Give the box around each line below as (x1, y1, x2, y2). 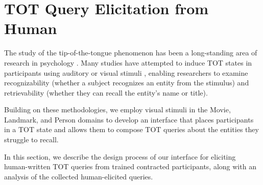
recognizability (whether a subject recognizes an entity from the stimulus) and (4, 77, 249, 88)
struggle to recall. (4, 134, 59, 145)
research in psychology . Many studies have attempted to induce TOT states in (4, 57, 252, 68)
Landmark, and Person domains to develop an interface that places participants (4, 114, 254, 125)
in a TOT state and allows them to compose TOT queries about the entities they (4, 124, 259, 135)
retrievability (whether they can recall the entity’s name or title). (4, 87, 208, 98)
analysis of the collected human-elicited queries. (4, 171, 153, 181)
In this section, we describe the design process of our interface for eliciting (4, 151, 236, 162)
